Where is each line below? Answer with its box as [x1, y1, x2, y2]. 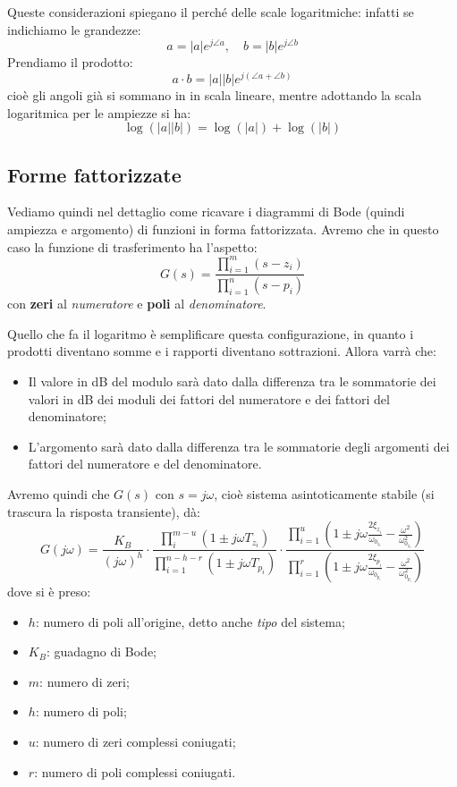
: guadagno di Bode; [46, 642, 157, 661]
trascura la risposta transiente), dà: [7, 502, 200, 520]
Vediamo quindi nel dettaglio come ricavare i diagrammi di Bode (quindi [7, 202, 405, 221]
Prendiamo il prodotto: [7, 53, 133, 72]
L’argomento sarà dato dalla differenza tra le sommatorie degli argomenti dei [28, 436, 450, 455]
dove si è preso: [7, 582, 91, 601]
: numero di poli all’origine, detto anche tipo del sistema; [35, 612, 345, 630]
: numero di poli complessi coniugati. [34, 762, 236, 781]
